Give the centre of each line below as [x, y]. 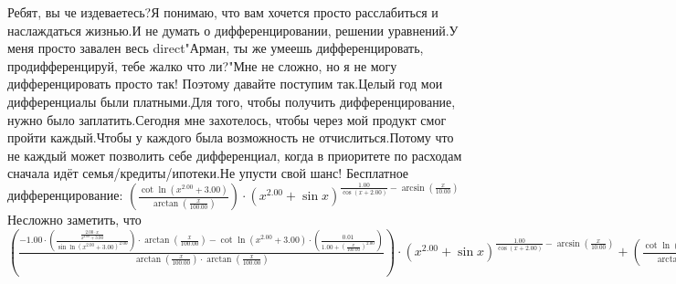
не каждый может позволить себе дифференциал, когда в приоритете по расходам [235, 155]
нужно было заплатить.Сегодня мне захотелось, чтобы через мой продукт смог [227, 119]
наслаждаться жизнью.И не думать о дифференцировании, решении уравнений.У [233, 30]
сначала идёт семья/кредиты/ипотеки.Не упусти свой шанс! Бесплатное [208, 173]
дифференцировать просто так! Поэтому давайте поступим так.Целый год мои [225, 84]
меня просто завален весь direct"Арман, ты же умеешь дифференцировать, [216, 48]
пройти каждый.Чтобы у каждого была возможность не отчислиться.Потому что [231, 137]
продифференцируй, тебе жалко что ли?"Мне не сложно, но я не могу [202, 65]
